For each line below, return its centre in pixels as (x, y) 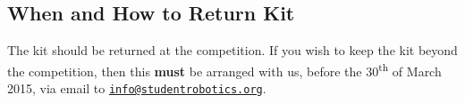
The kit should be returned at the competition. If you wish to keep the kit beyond (232, 50)
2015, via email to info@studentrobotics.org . (137, 88)
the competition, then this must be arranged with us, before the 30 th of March (224, 69)
